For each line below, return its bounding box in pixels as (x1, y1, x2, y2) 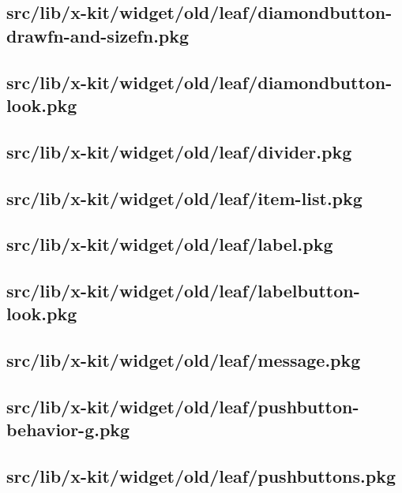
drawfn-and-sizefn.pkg (6, 23, 190, 47)
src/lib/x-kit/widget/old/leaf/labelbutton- (6, 278, 360, 303)
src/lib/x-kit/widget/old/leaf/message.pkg (6, 348, 361, 372)
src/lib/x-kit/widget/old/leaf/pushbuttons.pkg (6, 464, 396, 488)
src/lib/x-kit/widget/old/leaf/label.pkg (6, 232, 333, 256)
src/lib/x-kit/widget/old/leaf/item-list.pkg (6, 185, 363, 210)
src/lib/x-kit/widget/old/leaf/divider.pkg (6, 139, 352, 163)
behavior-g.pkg (6, 417, 130, 442)
